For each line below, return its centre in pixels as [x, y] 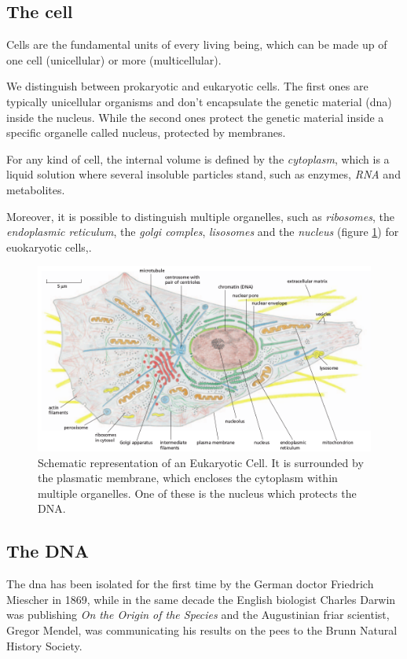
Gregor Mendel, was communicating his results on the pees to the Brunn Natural [202, 630]
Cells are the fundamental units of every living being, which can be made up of [197, 44]
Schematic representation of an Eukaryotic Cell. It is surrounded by [201, 462]
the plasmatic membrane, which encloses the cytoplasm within [188, 478]
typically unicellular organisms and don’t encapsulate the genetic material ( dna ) [199, 101]
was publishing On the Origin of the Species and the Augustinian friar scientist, [198, 615]
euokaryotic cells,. [49, 247]
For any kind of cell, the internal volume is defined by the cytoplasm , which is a [198, 158]
